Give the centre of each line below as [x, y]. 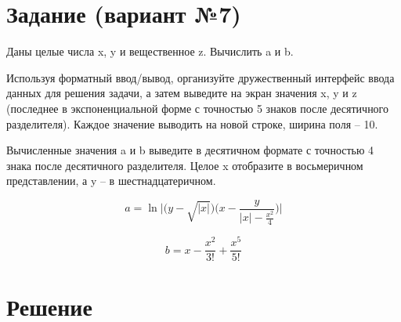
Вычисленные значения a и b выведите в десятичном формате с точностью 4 [190, 150]
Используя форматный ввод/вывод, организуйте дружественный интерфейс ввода [200, 77]
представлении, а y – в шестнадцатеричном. [111, 181]
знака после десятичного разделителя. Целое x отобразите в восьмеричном [185, 165]
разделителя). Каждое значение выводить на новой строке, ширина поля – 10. [192, 123]
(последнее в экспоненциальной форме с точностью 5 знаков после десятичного [198, 108]
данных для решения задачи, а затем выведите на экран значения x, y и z [182, 93]
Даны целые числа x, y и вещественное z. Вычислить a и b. [150, 51]
